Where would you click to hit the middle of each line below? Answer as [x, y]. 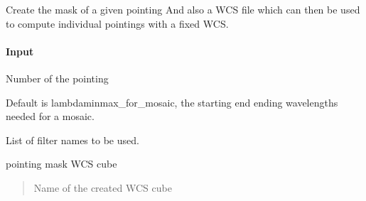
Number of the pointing [57, 78]
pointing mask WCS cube [61, 164]
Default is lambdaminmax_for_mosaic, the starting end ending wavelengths [172, 102]
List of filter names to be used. [72, 140]
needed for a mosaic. [50, 116]
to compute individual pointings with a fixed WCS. [117, 23]
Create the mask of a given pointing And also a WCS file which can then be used [183, 9]
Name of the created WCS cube [103, 187]
